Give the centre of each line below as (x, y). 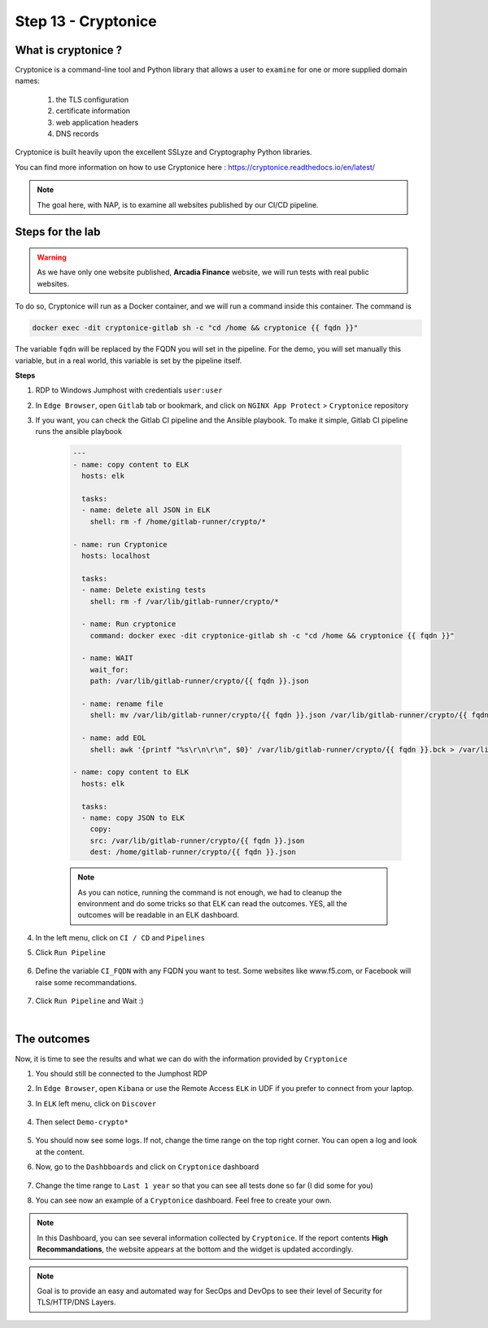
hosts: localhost (116, 555)
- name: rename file (122, 704)
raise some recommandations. (86, 982)
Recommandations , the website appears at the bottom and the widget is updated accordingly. (195, 1249)
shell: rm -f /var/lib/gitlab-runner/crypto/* (185, 601)
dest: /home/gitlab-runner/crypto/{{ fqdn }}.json (193, 852)
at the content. (60, 1151)
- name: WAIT (107, 658)
